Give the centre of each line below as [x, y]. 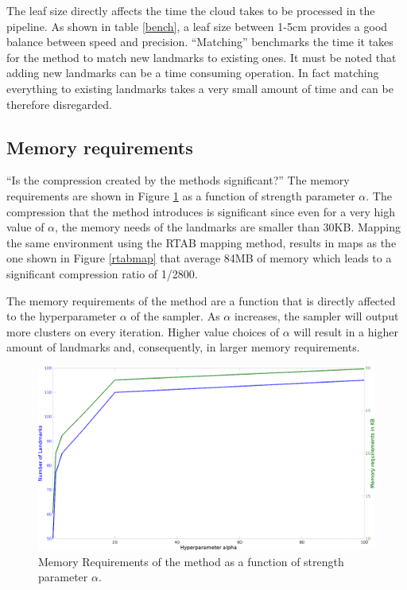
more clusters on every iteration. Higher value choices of [143, 331]
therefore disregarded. [59, 104]
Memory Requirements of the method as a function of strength [191, 561]
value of [25, 227]
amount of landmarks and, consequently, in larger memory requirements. [183, 347]
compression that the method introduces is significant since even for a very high [201, 211]
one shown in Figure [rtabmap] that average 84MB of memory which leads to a [199, 258]
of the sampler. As [175, 316]
